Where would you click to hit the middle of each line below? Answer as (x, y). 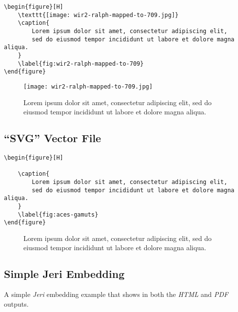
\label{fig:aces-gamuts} (58, 214)
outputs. (16, 303)
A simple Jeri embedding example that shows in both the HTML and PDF (116, 294)
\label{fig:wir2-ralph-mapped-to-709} (81, 64)
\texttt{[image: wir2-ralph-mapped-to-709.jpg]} (98, 15)
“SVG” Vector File (53, 138)
